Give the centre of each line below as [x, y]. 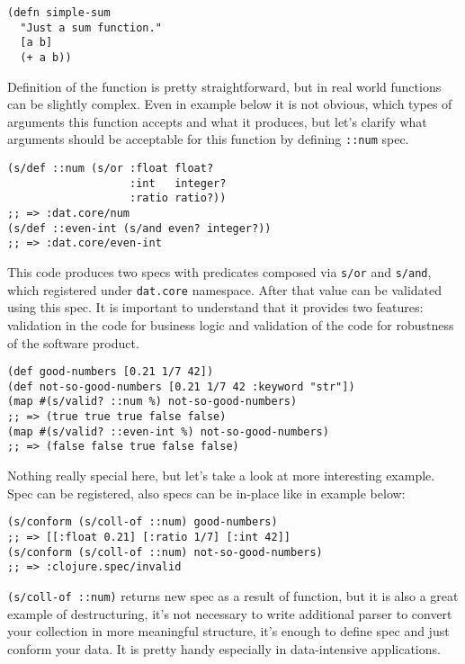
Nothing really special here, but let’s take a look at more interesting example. [221, 476]
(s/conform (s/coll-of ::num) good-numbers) [143, 522]
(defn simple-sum [59, 13]
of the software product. [73, 342]
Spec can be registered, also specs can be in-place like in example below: [206, 493]
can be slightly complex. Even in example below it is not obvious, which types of [230, 104]
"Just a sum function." [91, 27]
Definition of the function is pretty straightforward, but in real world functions [224, 86]
